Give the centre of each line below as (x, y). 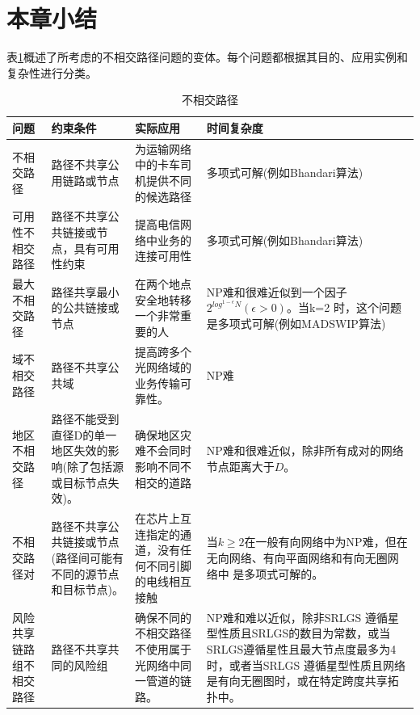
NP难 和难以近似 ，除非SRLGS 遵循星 (302, 617)
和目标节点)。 (87, 589)
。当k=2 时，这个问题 (344, 307)
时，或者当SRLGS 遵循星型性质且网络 (306, 665)
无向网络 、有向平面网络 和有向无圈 (297, 558)
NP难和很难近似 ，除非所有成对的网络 (305, 450)
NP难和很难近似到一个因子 (277, 291)
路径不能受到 (85, 419)
